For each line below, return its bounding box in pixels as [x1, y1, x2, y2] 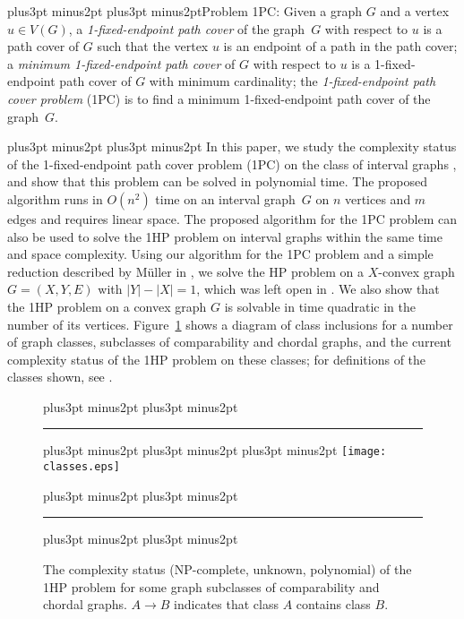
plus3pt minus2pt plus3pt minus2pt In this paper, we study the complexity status [7, 137, 457, 156]
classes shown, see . [7, 367, 113, 386]
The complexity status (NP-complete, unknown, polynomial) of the [43, 559, 412, 578]
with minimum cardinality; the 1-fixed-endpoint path [149, 72, 436, 90]
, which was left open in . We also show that [196, 279, 440, 298]
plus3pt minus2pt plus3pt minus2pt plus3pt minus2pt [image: [43, 441, 387, 460]
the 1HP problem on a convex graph [7, 297, 207, 315]
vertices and [344, 189, 411, 208]
